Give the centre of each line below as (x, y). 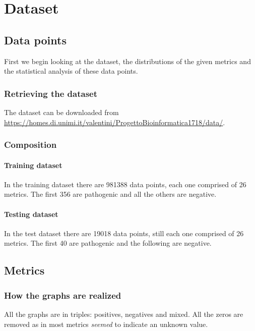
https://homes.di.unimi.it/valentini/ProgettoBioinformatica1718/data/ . (115, 122)
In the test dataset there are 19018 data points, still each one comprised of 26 (124, 233)
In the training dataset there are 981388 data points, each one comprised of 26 (125, 184)
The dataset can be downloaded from (61, 112)
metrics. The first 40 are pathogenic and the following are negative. (108, 243)
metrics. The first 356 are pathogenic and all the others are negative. (110, 194)
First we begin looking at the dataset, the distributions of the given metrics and (127, 61)
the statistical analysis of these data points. (71, 71)
